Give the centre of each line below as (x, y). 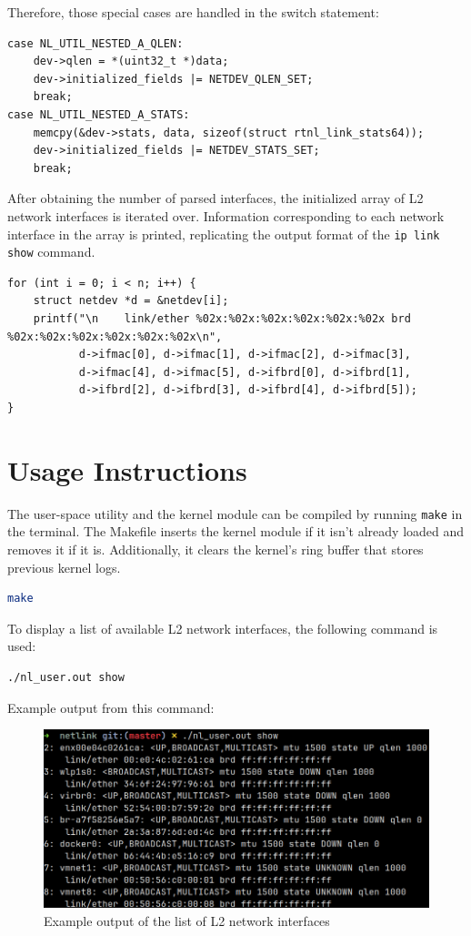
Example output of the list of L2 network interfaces (187, 920)
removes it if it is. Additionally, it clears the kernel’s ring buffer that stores (215, 549)
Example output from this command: (111, 707)
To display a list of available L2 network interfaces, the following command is (223, 628)
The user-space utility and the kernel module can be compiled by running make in (235, 513)
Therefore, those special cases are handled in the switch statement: (193, 12)
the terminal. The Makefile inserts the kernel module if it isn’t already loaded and (236, 531)
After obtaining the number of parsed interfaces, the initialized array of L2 (215, 198)
